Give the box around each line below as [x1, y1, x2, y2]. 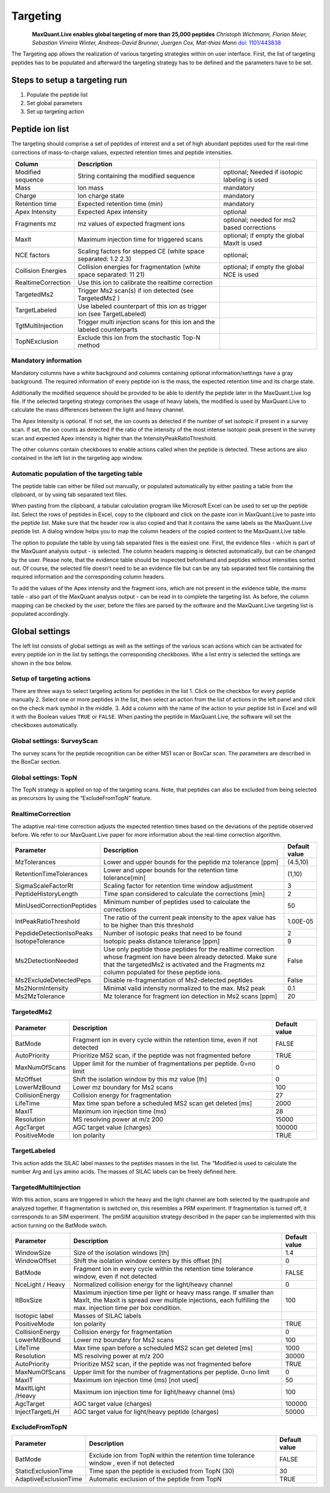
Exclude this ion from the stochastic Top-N [77, 333, 201, 342]
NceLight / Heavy [15, 1280, 65, 1289]
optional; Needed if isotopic [223, 168, 303, 177]
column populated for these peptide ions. [103, 968, 222, 977]
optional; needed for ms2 [223, 216, 296, 224]
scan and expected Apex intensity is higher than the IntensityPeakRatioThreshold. [11, 434, 217, 442]
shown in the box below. [11, 659, 73, 667]
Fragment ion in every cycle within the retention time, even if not [72, 1035, 258, 1044]
